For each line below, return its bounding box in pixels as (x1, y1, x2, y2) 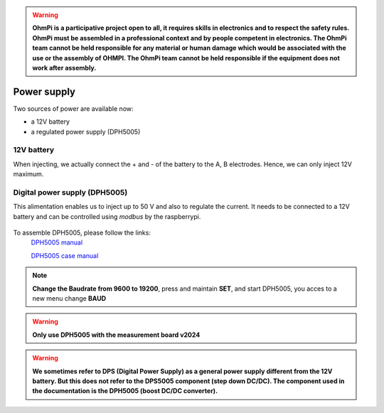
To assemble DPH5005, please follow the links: (13, 228, 151, 237)
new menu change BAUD (32, 294, 107, 303)
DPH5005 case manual (31, 251, 99, 259)
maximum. (13, 170, 44, 178)
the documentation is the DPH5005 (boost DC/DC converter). (32, 387, 218, 395)
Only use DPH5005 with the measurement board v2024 (32, 331, 201, 339)
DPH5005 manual (31, 238, 83, 247)
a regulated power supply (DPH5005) (31, 127, 141, 136)
